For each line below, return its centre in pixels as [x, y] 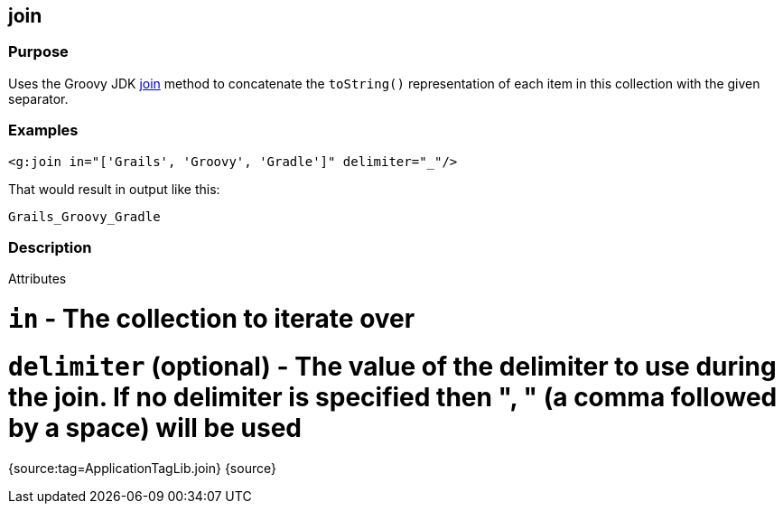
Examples [43, 130]
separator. [38, 98]
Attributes [37, 279]
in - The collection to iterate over [212, 319]
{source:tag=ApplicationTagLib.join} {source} [142, 468]
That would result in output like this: [114, 189]
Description [50, 247]
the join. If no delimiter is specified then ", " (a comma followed [393, 397]
